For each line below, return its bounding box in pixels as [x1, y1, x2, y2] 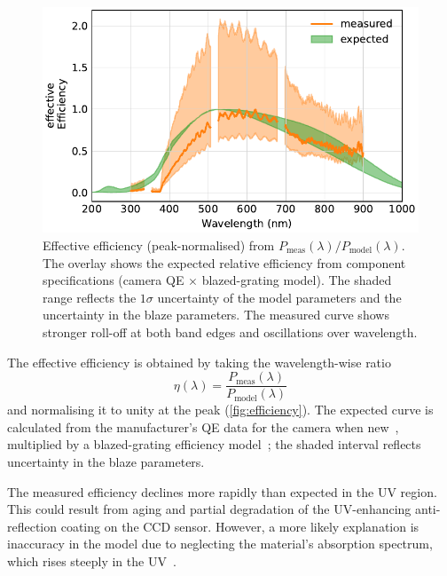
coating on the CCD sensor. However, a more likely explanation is [60, 517, 420, 535]
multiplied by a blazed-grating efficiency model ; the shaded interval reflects [7, 435, 421, 454]
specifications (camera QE [43, 271, 184, 289]
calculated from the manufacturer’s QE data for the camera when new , [7, 417, 399, 436]
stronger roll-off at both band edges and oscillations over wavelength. [43, 322, 418, 341]
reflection [7, 517, 58, 535]
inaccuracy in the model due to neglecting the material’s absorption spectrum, [7, 534, 433, 553]
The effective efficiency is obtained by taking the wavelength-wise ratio [7, 352, 391, 371]
